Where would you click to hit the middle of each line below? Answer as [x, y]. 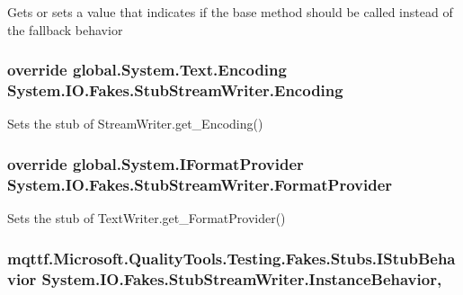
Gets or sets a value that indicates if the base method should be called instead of [230, 12]
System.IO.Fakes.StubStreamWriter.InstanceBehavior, [242, 278]
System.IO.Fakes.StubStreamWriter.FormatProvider [200, 184]
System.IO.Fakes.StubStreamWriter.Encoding [175, 90]
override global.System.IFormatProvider [156, 163]
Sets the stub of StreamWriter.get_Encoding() [135, 124]
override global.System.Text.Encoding [147, 70]
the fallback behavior [65, 29]
